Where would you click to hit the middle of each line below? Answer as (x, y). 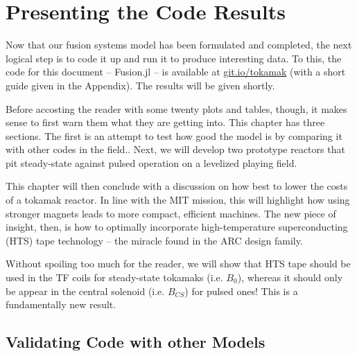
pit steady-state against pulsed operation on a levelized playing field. (151, 162)
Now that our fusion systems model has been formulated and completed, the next (179, 45)
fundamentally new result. (61, 304)
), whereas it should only (290, 277)
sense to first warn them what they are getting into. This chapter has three (165, 122)
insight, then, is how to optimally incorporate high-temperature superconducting (177, 227)
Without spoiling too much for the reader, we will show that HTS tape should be (178, 264)
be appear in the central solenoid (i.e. (85, 291)
